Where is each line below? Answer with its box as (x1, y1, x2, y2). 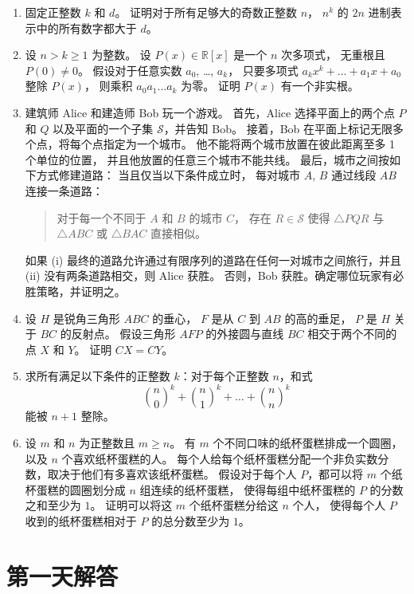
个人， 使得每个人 (292, 497, 386, 513)
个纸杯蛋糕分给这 (189, 497, 279, 513)
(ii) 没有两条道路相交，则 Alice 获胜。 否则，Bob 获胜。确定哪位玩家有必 (25, 267, 404, 284)
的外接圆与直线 (205, 325, 284, 342)
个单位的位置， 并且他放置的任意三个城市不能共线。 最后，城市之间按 (25, 151, 390, 167)
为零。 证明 (181, 77, 240, 94)
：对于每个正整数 (179, 368, 269, 384)
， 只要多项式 (228, 61, 299, 78)
